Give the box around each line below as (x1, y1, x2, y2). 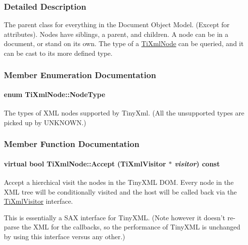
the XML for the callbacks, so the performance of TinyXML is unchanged (21, 222, 241, 232)
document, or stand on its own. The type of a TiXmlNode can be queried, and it (4, 38, 244, 49)
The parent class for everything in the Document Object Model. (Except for (4, 19, 230, 30)
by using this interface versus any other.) (4, 231, 125, 242)
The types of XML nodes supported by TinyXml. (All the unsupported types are (4, 108, 245, 118)
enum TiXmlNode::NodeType (4, 89, 106, 99)
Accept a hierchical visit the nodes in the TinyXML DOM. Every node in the (4, 177, 234, 187)
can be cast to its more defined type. (4, 48, 113, 58)
